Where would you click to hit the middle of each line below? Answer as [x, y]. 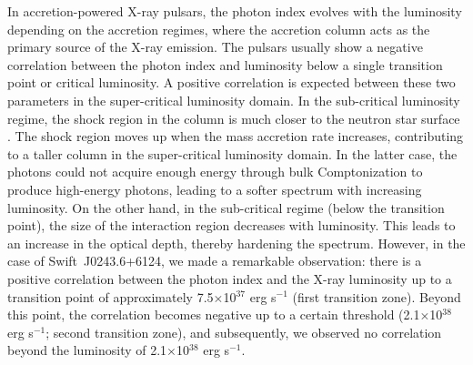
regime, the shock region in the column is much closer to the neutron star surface [234, 118]
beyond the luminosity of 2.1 [87, 350]
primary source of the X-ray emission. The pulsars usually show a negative [215, 47]
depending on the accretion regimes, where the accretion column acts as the [219, 29]
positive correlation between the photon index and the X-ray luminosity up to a [230, 278]
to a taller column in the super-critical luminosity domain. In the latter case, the [232, 153]
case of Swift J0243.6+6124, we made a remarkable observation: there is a [215, 261]
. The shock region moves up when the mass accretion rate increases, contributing [236, 136]
